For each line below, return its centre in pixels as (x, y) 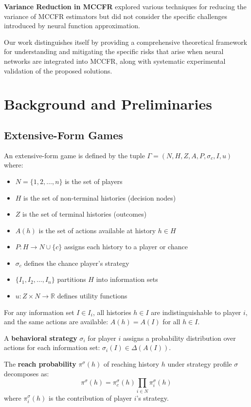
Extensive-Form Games (63, 135)
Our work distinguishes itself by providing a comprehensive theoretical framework (126, 42)
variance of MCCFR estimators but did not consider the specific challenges (116, 16)
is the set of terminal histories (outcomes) (85, 214)
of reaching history (131, 364)
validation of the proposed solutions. (58, 70)
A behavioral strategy (41, 338)
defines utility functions (92, 296)
